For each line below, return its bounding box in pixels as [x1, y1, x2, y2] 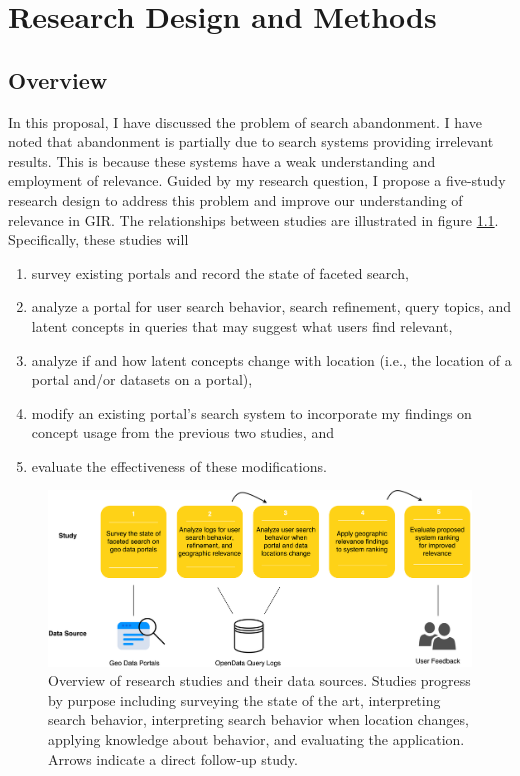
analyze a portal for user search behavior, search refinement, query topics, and [31, 296, 512, 317]
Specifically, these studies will [8, 229, 189, 250]
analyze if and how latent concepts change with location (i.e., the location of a [31, 349, 512, 370]
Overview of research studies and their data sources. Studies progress [48, 670, 471, 691]
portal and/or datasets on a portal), [31, 369, 253, 390]
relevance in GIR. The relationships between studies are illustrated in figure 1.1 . [8, 209, 499, 230]
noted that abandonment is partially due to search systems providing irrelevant [8, 131, 494, 152]
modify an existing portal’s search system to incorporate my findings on [31, 402, 472, 423]
